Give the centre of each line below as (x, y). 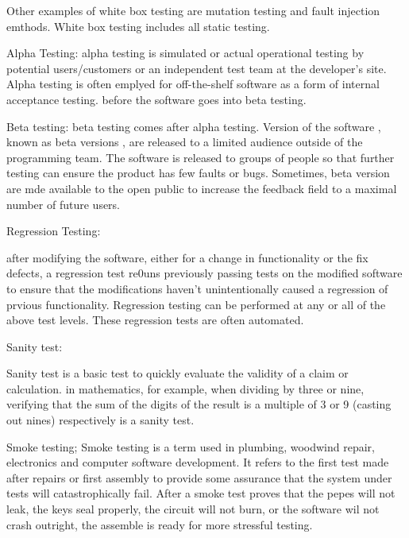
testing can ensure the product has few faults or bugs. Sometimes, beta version (198, 173)
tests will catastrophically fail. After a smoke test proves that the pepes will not (201, 493)
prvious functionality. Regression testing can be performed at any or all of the (196, 304)
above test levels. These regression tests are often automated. (155, 320)
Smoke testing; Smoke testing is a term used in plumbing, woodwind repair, (191, 446)
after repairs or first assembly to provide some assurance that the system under (199, 477)
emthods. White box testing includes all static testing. (138, 26)
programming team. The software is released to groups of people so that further (201, 157)
